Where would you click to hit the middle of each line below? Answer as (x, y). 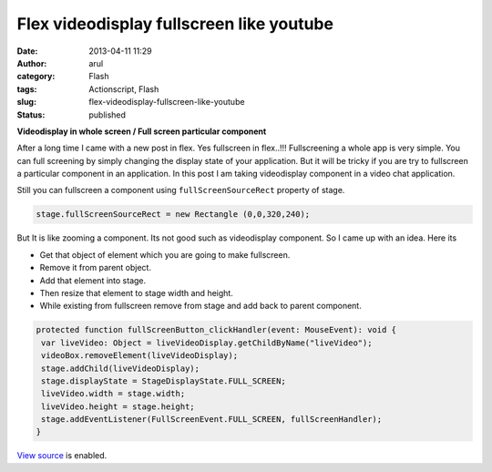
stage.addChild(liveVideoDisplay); (121, 368)
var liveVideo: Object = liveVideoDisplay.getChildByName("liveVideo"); (207, 343)
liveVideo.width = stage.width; (113, 394)
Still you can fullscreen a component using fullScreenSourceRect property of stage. (181, 190)
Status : (31, 115)
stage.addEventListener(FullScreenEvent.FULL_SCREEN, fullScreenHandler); (212, 420)
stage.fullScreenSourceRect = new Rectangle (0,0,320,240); (173, 215)
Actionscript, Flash (124, 89)
